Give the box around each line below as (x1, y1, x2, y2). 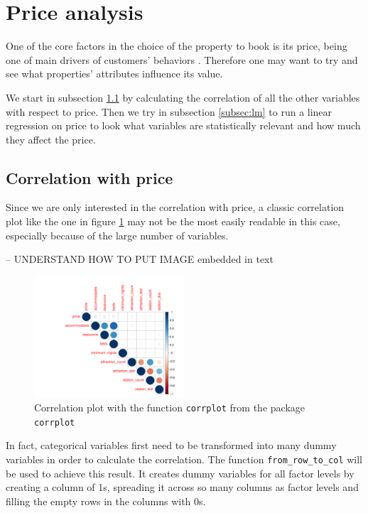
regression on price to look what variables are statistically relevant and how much (6, 118, 361, 133)
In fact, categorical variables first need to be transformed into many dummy (6, 438, 337, 453)
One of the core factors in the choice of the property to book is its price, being (6, 38, 347, 53)
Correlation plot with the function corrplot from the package (34, 400, 305, 415)
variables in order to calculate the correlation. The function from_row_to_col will (6, 451, 363, 466)
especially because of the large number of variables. (6, 227, 229, 242)
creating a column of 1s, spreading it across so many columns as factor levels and (6, 480, 359, 495)
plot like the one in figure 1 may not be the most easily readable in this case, (6, 214, 340, 229)
